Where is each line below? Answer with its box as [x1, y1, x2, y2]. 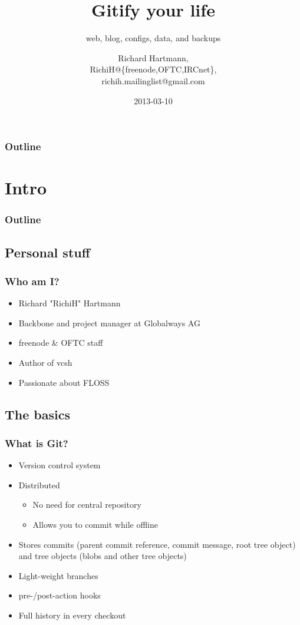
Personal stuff [5, 243, 90, 261]
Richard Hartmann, [118, 51, 189, 64]
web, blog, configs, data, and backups [85, 32, 221, 44]
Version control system [18, 459, 101, 471]
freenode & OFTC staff [18, 336, 103, 349]
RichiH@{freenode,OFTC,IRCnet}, [90, 63, 217, 75]
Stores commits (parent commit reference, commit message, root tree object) [18, 538, 296, 550]
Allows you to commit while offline [32, 518, 158, 530]
